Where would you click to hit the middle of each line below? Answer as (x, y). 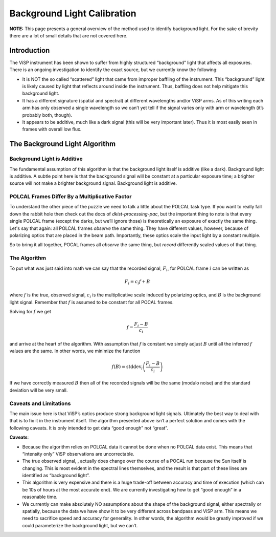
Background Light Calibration (73, 13)
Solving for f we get (30, 312)
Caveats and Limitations (40, 403)
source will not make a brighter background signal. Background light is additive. (93, 183)
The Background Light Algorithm (63, 144)
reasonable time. (40, 497)
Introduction (30, 50)
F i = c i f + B (137, 282)
